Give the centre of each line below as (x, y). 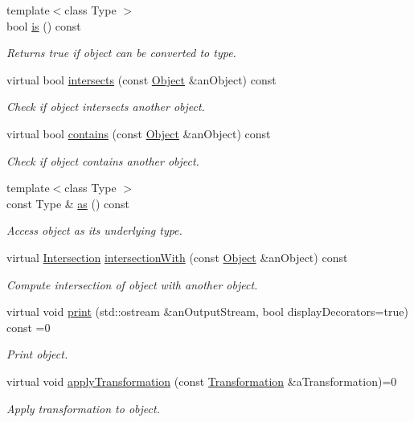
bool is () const (44, 25)
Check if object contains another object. (103, 160)
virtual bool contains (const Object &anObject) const (139, 133)
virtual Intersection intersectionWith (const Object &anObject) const (177, 257)
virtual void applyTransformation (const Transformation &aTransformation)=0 (202, 381)
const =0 (29, 327)
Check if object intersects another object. (106, 107)
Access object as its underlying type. (94, 230)
